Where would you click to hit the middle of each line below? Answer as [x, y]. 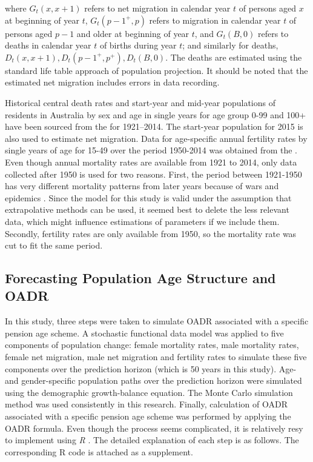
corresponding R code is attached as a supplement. [99, 451]
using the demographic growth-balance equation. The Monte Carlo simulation [149, 392]
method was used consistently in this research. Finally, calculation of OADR [147, 404]
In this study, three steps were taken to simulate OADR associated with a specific [157, 321]
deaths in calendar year [48, 45]
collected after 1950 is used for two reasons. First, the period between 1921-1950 [153, 174]
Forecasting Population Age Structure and [140, 278]
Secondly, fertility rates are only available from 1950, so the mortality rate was [151, 233]
